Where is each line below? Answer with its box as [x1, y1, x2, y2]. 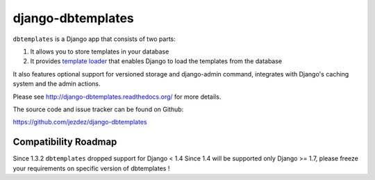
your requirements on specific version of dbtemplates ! [12, 164, 170, 172]
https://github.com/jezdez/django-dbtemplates [12, 118, 147, 126]
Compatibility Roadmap [12, 136, 117, 148]
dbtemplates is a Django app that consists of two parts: [12, 35, 176, 43]
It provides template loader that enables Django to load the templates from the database [30, 57, 283, 65]
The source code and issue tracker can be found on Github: [12, 105, 184, 113]
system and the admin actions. [12, 80, 101, 88]
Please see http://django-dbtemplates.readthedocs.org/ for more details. [12, 92, 222, 101]
